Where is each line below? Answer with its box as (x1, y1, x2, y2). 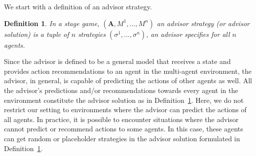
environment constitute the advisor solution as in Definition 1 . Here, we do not (4, 94, 244, 105)
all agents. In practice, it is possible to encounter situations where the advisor (4, 114, 239, 124)
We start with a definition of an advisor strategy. (4, 1, 152, 11)
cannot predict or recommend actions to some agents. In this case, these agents (4, 124, 243, 134)
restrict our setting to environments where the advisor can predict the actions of (4, 104, 247, 115)
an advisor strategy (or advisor (157, 18, 250, 28)
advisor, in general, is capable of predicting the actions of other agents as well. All (4, 75, 252, 86)
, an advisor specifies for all (146, 29, 230, 39)
